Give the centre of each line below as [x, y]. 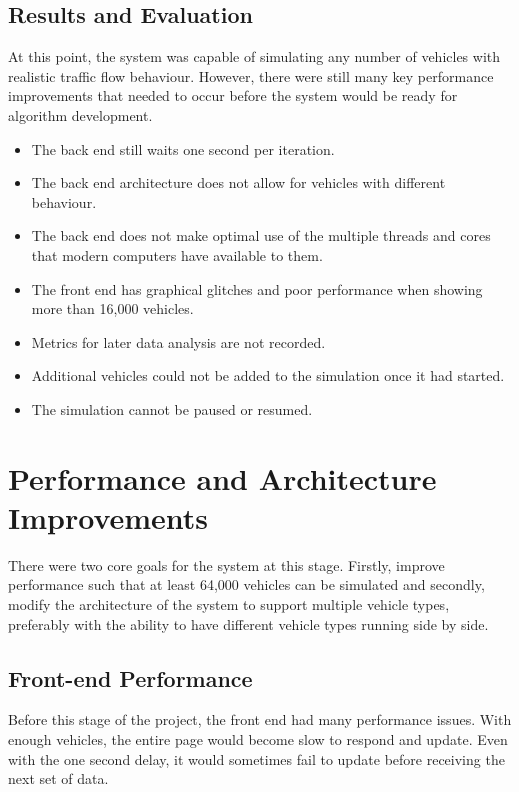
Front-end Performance [130, 677]
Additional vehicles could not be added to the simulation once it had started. [268, 375]
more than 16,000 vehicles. [112, 308]
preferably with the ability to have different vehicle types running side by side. [248, 623]
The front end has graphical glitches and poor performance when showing [257, 288]
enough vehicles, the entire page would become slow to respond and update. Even [258, 739]
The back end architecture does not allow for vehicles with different [238, 182]
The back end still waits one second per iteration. [183, 148]
